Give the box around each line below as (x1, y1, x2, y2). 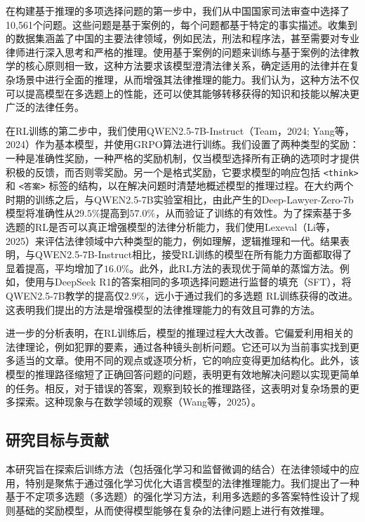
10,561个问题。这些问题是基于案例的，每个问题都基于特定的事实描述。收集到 (6, 17, 357, 32)
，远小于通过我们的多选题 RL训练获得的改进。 (145, 288, 359, 302)
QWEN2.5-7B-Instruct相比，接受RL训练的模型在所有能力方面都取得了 (34, 247, 352, 262)
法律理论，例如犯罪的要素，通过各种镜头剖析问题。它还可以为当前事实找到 (6, 339, 350, 354)
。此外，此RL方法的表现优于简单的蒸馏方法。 (129, 260, 340, 275)
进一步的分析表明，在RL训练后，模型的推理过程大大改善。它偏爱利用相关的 (6, 326, 354, 340)
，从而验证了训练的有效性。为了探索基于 (155, 206, 343, 220)
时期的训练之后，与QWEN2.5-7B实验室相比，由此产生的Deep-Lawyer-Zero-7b (6, 192, 354, 206)
